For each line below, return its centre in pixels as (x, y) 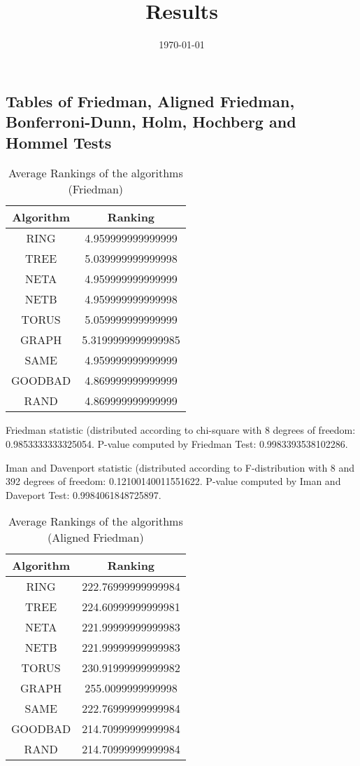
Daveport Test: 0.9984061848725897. (84, 494)
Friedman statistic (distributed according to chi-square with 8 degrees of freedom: (181, 430)
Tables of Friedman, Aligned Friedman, (150, 101)
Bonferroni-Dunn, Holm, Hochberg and (151, 122)
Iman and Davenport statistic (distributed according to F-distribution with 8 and (180, 467)
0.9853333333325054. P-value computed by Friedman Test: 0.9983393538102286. (177, 443)
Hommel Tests (59, 142)
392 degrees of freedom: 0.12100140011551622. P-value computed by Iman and (173, 481)
